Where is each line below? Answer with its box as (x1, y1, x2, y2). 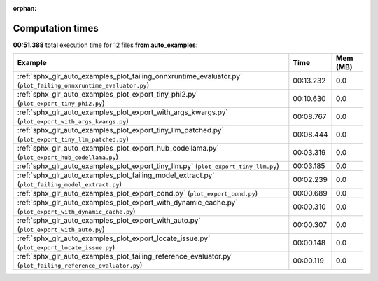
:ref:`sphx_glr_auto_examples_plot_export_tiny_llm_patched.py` (17, 125, 224, 135)
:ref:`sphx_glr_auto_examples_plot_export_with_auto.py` (17, 216, 201, 226)
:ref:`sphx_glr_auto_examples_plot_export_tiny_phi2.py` (17, 90, 199, 100)
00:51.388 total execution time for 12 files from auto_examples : (13, 41, 198, 49)
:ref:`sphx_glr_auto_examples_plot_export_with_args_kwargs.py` (17, 107, 228, 117)
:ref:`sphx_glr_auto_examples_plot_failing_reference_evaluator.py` (17, 252, 234, 261)
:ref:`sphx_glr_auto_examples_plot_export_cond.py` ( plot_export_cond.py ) (17, 189, 258, 198)
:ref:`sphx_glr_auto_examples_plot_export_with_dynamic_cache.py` (17, 198, 238, 207)
